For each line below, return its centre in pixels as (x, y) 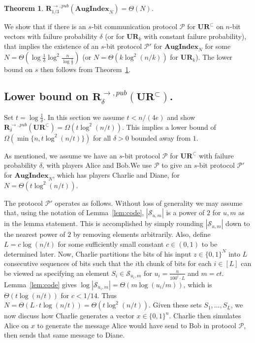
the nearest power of (35, 234)
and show (181, 117)
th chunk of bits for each (175, 263)
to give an (176, 165)
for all (102, 137)
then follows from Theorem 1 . (85, 69)
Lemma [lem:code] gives (40, 284)
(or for (115, 36)
